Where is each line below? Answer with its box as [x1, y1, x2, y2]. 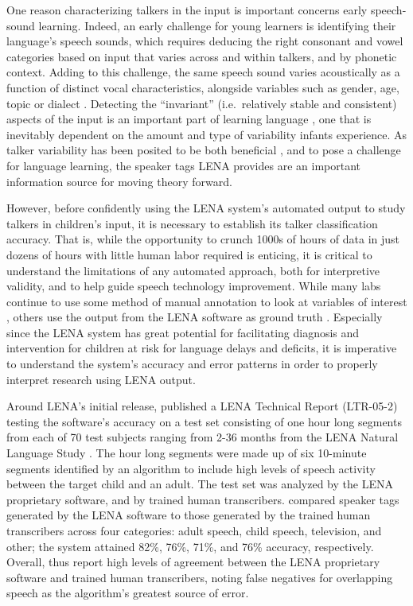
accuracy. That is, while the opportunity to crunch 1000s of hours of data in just [6, 231, 400, 247]
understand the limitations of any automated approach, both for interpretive [6, 262, 380, 278]
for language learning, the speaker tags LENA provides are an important [6, 157, 360, 173]
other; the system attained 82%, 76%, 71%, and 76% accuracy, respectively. [6, 538, 374, 554]
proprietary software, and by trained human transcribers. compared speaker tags [6, 491, 399, 507]
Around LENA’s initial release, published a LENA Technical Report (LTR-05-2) [6, 398, 398, 414]
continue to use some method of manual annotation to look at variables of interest [6, 293, 407, 309]
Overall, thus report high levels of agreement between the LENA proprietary [6, 554, 380, 570]
